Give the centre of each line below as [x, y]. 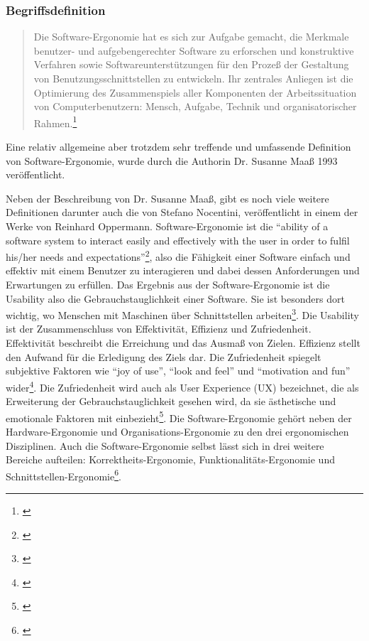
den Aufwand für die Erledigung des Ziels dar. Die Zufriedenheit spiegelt [164, 356]
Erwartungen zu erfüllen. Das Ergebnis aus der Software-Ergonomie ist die [168, 285]
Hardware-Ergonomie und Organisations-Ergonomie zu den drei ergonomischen [177, 431]
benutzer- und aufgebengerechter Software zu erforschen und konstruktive [194, 50]
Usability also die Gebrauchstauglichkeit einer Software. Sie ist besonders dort [175, 298]
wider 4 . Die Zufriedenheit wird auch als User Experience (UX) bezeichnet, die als [182, 386]
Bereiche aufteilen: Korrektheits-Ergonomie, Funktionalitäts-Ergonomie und [170, 459]
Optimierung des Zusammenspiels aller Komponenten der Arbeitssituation [195, 92]
